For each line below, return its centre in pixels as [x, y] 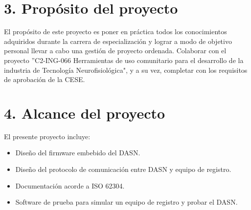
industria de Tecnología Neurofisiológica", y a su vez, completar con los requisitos [126, 70]
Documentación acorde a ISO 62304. [70, 185]
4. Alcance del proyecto [85, 113]
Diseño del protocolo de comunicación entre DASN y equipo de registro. [123, 169]
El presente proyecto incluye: [47, 136]
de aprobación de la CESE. [45, 79]
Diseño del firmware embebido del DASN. [78, 153]
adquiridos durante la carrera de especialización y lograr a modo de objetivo [118, 41]
